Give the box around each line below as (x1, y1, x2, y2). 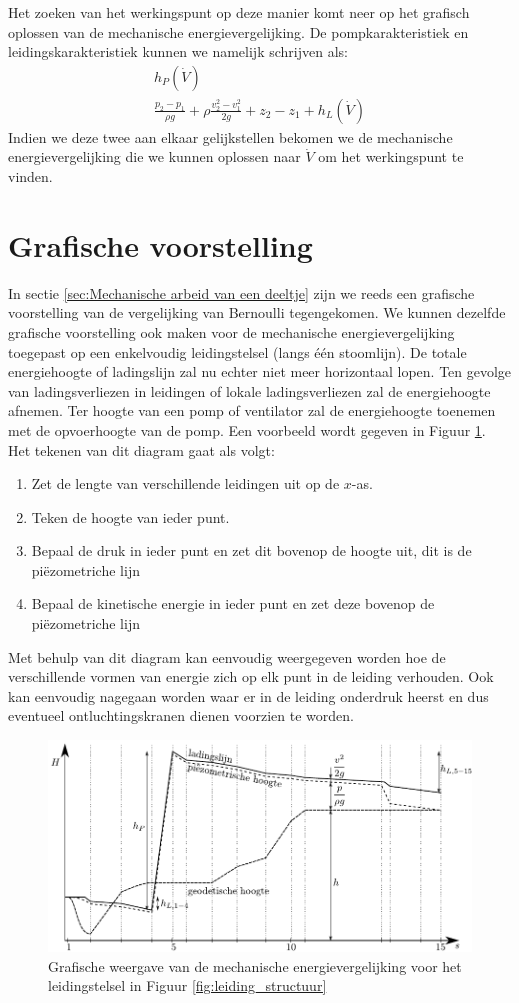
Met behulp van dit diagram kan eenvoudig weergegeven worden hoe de (8, 646, 446, 667)
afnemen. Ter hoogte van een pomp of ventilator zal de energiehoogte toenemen (8, 400, 496, 421)
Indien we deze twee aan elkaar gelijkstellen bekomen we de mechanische (8, 126, 453, 147)
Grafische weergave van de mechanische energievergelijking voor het (48, 955, 462, 976)
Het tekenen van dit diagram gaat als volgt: (8, 439, 275, 460)
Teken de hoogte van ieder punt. (31, 506, 230, 527)
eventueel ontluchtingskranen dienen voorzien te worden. (8, 705, 354, 726)
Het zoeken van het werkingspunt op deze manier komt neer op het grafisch (8, 2, 470, 22)
